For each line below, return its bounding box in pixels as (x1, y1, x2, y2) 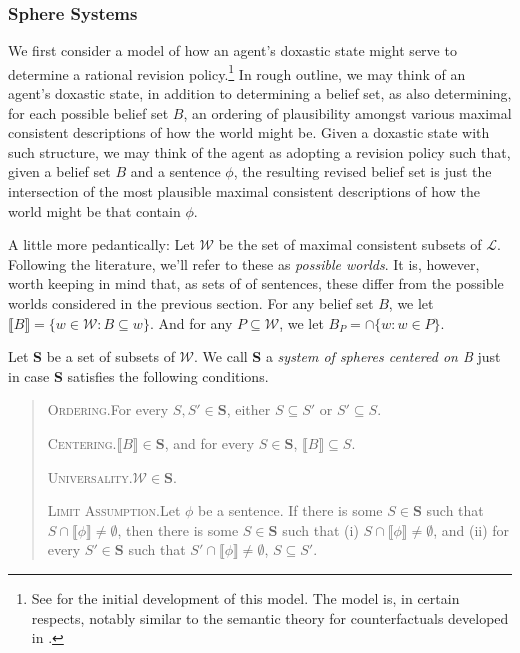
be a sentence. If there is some (198, 500, 383, 521)
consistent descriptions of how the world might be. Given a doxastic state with (8, 122, 490, 143)
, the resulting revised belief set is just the (233, 161, 492, 182)
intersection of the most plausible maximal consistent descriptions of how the (8, 181, 480, 202)
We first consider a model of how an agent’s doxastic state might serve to (8, 40, 457, 61)
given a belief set (8, 161, 111, 182)
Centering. (47, 432, 117, 453)
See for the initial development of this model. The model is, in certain (31, 587, 460, 608)
